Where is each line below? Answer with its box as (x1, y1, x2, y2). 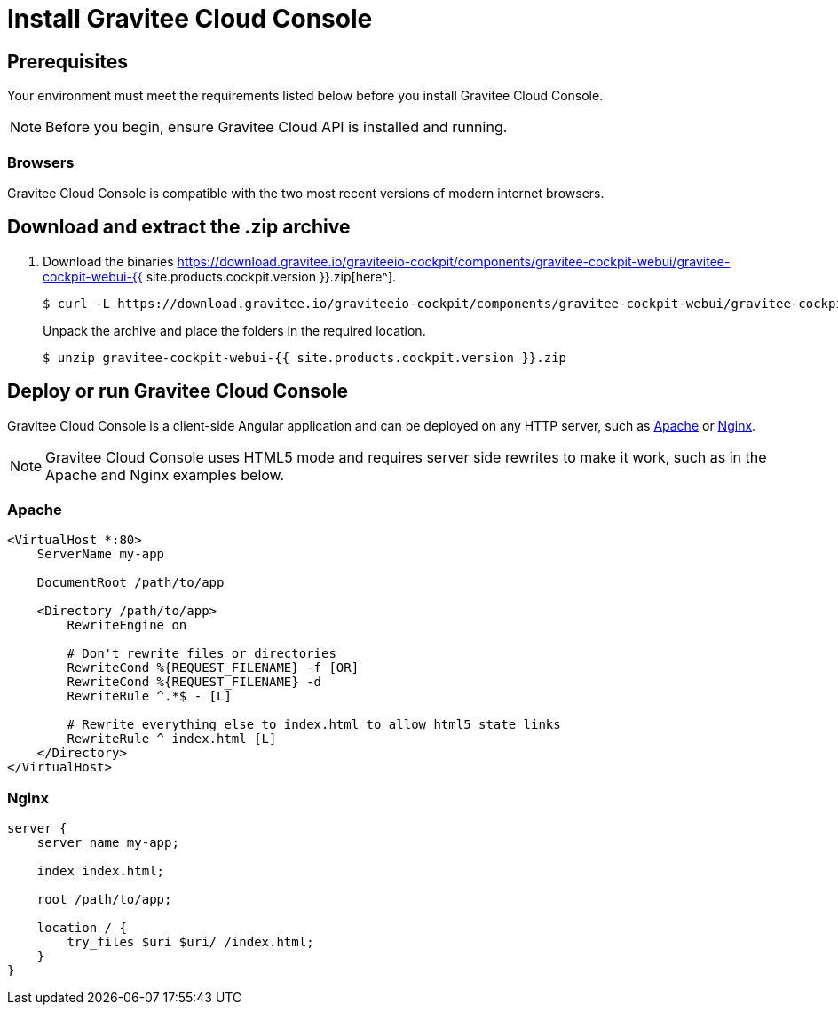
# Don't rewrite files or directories (67, 646, 336, 661)
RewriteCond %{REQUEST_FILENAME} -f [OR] (67, 660, 360, 676)
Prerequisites (7, 50, 128, 73)
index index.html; (36, 864, 165, 879)
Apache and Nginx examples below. (45, 465, 285, 484)
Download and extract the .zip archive (7, 216, 351, 239)
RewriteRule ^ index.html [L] (67, 731, 277, 747)
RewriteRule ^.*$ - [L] (67, 689, 232, 704)
